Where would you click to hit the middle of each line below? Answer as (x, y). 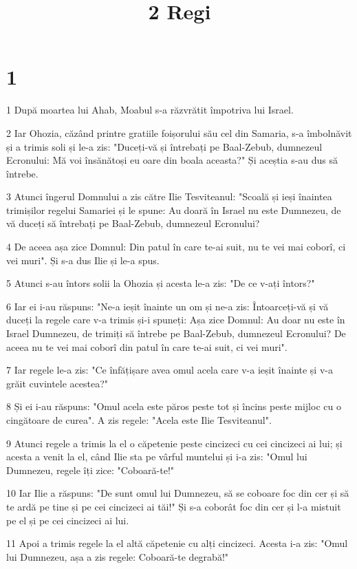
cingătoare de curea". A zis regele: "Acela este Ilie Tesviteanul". (139, 420)
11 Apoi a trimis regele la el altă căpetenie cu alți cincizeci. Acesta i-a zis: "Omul (177, 543)
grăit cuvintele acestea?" (57, 383)
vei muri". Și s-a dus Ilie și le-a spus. (83, 260)
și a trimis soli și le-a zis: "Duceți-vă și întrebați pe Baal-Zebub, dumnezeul (164, 146)
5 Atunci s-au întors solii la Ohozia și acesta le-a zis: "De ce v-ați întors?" (161, 283)
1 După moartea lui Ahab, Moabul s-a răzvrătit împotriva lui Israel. (150, 110)
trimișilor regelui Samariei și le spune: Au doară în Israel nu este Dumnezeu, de (174, 210)
